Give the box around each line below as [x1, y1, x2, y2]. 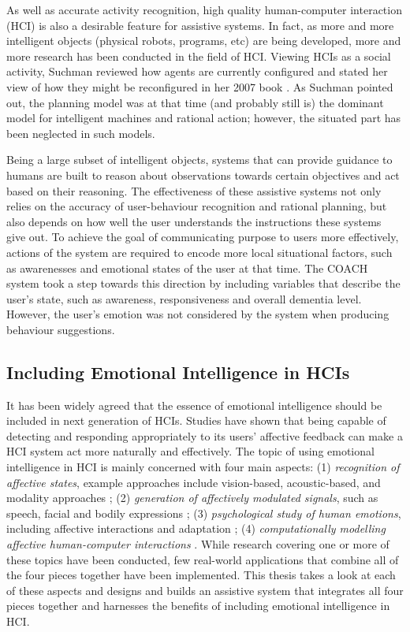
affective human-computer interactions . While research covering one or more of [6, 536, 389, 552]
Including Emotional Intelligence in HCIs [6, 359, 350, 384]
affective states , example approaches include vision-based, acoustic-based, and [6, 474, 381, 490]
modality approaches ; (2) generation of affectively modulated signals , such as [6, 489, 378, 506]
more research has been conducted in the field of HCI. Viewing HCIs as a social [6, 47, 391, 64]
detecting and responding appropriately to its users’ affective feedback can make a [6, 427, 403, 444]
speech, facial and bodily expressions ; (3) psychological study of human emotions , [6, 504, 401, 521]
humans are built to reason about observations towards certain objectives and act [6, 166, 400, 183]
